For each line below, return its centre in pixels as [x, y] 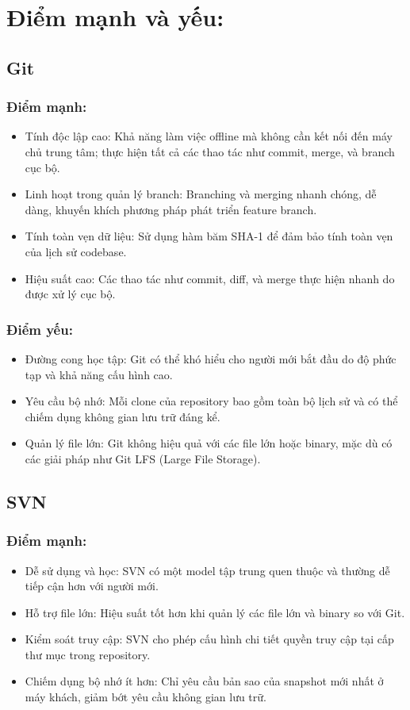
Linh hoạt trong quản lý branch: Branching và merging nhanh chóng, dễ [201, 194]
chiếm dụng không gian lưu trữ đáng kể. [123, 416]
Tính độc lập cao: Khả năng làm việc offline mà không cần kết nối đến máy [209, 136]
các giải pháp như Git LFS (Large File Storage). [143, 458]
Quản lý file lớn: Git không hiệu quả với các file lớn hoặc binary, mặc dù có [209, 443]
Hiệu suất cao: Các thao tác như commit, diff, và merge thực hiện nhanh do [210, 278]
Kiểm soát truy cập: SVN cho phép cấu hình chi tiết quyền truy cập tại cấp [209, 639]
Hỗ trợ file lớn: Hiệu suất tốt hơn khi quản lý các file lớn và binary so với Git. [215, 612]
